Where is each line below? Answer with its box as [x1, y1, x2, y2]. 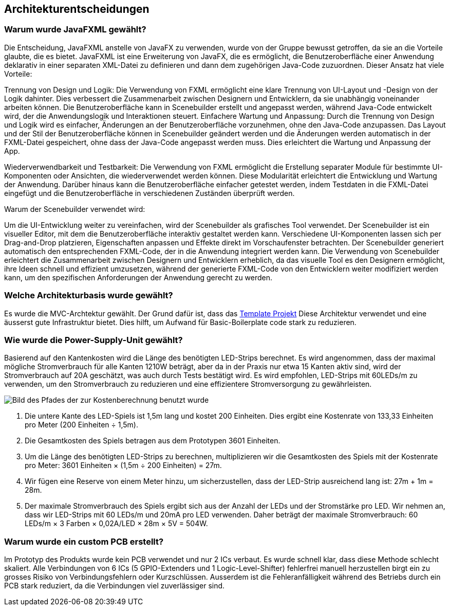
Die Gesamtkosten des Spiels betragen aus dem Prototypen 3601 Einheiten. [25, 436, 280, 445]
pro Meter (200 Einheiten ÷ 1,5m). [25, 420, 138, 429]
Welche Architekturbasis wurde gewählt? [4, 290, 173, 301]
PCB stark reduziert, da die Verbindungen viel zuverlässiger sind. [4, 581, 225, 590]
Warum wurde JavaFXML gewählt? [4, 24, 146, 35]
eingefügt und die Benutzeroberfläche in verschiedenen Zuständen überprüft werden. [4, 188, 295, 198]
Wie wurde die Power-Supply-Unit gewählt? [4, 334, 183, 345]
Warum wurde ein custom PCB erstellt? [4, 536, 164, 547]
